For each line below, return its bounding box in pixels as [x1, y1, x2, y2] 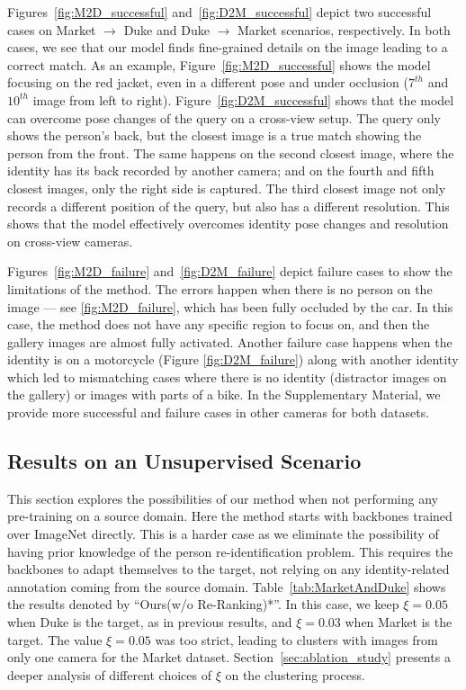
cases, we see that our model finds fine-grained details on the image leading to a [7, 38, 448, 57]
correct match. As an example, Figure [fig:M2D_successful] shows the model [7, 55, 431, 74]
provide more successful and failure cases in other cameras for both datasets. [7, 403, 430, 422]
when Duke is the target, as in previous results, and [7, 613, 292, 632]
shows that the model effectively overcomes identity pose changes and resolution [7, 214, 449, 233]
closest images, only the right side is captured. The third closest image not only [7, 178, 446, 197]
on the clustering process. [225, 665, 365, 684]
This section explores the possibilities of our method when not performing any [7, 488, 438, 507]
